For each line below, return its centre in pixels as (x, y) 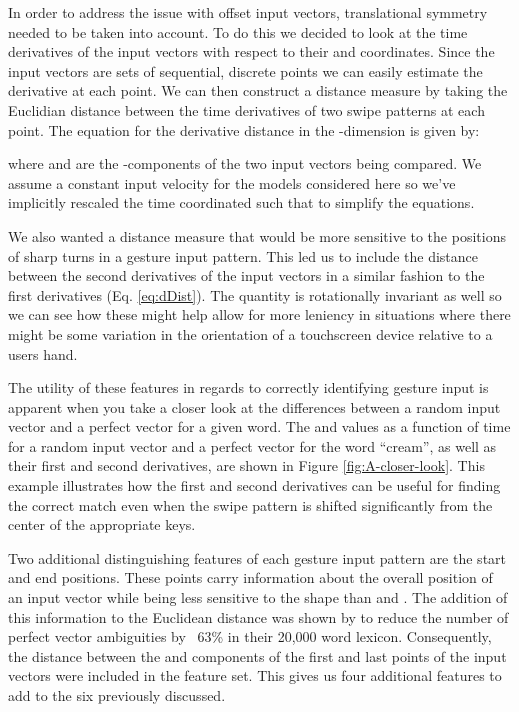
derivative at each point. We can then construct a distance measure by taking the (258, 90)
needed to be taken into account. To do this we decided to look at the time (238, 31)
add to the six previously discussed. (117, 695)
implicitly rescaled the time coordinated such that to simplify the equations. (241, 202)
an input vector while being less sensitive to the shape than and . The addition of (258, 597)
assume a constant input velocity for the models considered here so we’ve (232, 182)
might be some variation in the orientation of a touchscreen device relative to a (250, 333)
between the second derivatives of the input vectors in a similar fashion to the (246, 275)
